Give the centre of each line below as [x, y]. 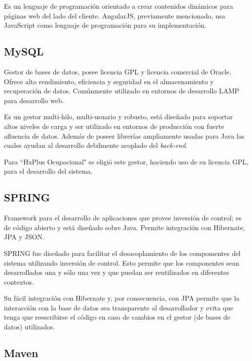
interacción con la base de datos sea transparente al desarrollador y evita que [119, 307]
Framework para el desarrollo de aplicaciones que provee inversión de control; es [123, 218]
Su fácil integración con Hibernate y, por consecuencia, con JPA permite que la [122, 298]
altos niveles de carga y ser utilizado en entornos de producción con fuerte [114, 126]
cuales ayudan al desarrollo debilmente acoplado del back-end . [96, 145]
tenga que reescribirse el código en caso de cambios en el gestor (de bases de [117, 317]
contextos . [19, 281]
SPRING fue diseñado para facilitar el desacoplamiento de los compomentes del [122, 253]
